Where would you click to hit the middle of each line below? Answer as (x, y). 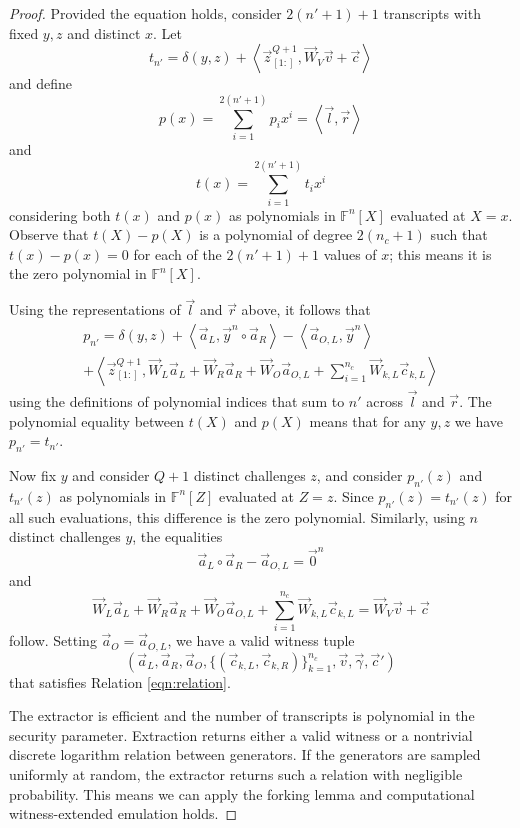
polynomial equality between (97, 420)
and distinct (104, 32)
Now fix (33, 475)
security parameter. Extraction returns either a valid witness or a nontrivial (241, 734)
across (385, 401)
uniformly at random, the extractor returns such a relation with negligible (236, 773)
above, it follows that (306, 309)
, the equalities (177, 536)
